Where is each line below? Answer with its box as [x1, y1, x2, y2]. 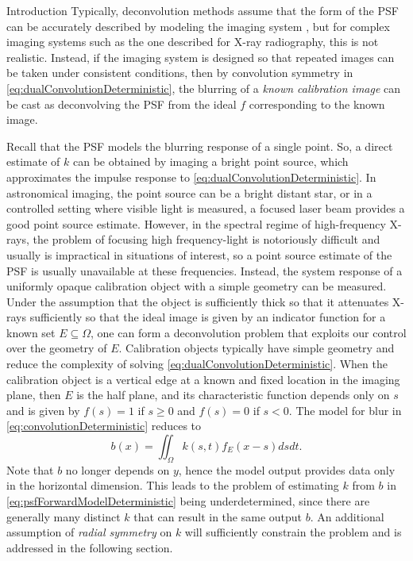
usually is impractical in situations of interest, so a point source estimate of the [6, 246, 392, 263]
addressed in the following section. [6, 539, 173, 555]
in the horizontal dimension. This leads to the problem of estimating [6, 477, 339, 494]
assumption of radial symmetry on [6, 524, 172, 540]
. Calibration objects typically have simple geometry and [118, 340, 395, 356]
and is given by [6, 402, 80, 418]
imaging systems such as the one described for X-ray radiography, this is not [6, 33, 379, 50]
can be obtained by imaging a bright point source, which [72, 153, 349, 170]
